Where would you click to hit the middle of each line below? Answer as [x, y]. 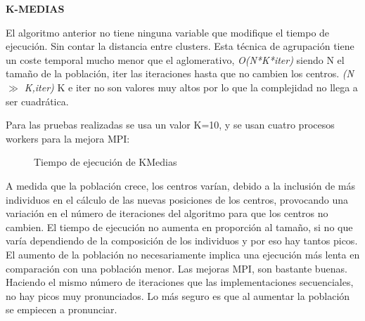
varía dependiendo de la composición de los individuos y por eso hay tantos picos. [182, 241]
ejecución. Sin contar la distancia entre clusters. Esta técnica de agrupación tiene [180, 46]
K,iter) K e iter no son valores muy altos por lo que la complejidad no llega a [191, 87]
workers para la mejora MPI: [68, 138]
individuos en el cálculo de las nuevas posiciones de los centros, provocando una [177, 199]
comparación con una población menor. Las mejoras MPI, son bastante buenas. [177, 268]
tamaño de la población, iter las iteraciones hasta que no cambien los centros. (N [180, 73]
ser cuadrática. [37, 101]
